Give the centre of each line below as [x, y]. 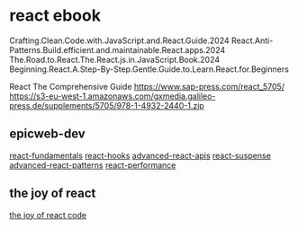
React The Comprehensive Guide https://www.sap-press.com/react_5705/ [147, 86]
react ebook [55, 16]
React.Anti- [252, 40]
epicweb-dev [47, 134]
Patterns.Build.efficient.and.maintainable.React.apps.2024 [117, 49]
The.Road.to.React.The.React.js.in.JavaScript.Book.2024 [115, 59]
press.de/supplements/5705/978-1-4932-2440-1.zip [107, 105]
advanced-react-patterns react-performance [93, 165]
